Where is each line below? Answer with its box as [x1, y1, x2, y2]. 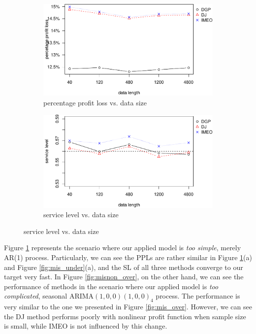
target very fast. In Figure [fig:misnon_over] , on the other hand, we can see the [4, 271, 244, 282]
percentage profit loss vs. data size [43, 98, 147, 108]
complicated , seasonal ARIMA [4, 291, 94, 301]
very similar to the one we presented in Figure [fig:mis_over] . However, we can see [4, 301, 252, 312]
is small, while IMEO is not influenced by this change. [4, 321, 167, 331]
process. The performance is [156, 291, 240, 301]
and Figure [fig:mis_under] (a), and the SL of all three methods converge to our [4, 262, 243, 272]
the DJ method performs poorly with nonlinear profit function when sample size [4, 311, 246, 321]
